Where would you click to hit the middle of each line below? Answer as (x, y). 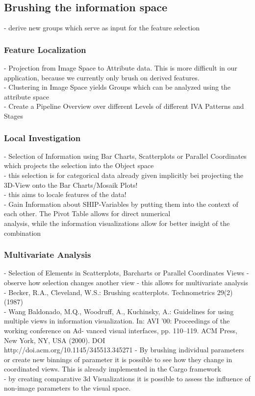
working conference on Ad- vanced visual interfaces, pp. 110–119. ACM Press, (121, 330)
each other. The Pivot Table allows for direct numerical (87, 213)
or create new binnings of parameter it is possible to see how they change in (118, 359)
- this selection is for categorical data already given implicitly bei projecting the (124, 175)
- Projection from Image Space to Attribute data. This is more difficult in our (121, 68)
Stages (13, 115)
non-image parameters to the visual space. (67, 388)
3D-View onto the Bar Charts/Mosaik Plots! (71, 185)
